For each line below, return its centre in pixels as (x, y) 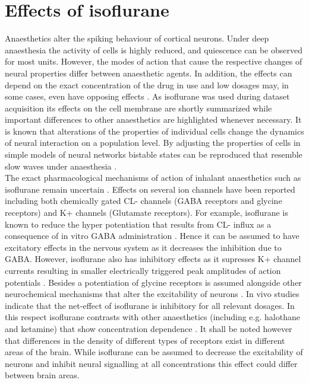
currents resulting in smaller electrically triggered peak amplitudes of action (143, 270)
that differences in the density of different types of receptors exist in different (145, 340)
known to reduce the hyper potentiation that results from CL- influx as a (138, 224)
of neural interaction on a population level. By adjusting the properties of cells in (153, 143)
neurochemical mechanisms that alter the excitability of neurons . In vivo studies (152, 294)
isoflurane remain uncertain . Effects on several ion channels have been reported (150, 189)
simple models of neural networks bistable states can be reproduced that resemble (154, 154)
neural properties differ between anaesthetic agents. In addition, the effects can (149, 73)
